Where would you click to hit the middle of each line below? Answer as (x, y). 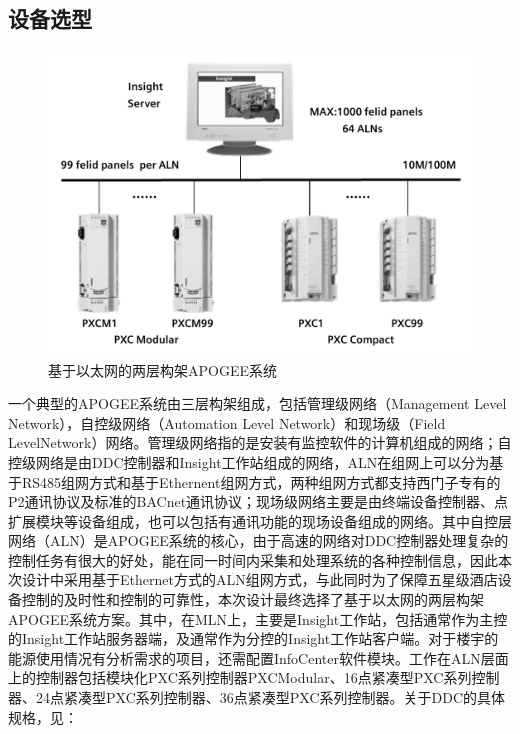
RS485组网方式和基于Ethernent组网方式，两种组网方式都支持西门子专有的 (261, 481)
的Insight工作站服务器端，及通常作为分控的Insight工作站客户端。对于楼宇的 (253, 638)
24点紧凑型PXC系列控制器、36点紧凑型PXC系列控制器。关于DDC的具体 (270, 697)
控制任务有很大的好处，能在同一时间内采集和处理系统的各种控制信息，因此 (253, 559)
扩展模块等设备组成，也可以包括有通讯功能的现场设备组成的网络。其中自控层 (260, 520)
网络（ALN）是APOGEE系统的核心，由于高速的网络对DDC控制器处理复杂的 (258, 540)
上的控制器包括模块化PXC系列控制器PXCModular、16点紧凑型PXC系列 (240, 677)
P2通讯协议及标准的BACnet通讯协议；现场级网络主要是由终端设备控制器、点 (258, 501)
